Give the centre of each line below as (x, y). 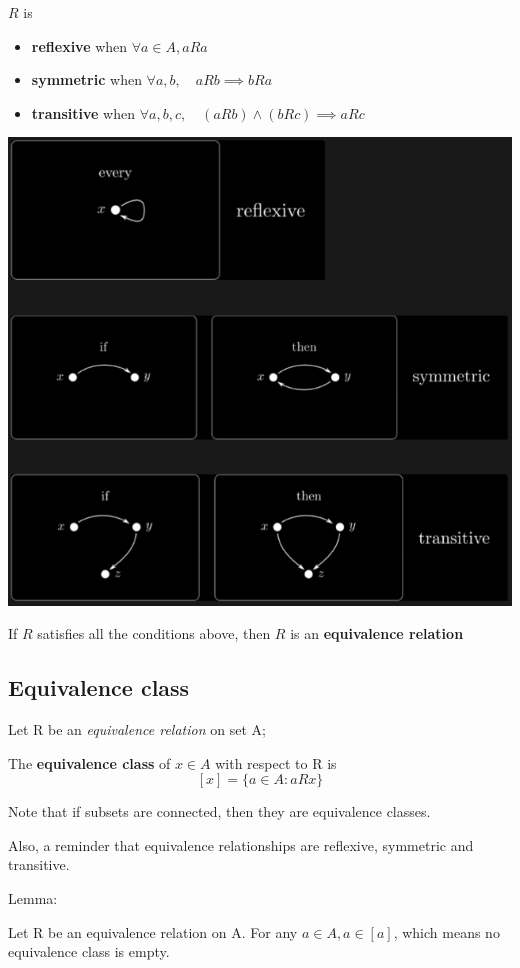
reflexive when (79, 45)
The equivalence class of (89, 762)
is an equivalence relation (377, 633)
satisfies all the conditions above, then (154, 633)
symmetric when (86, 79)
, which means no (446, 931)
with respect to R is (276, 762)
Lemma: (33, 898)
